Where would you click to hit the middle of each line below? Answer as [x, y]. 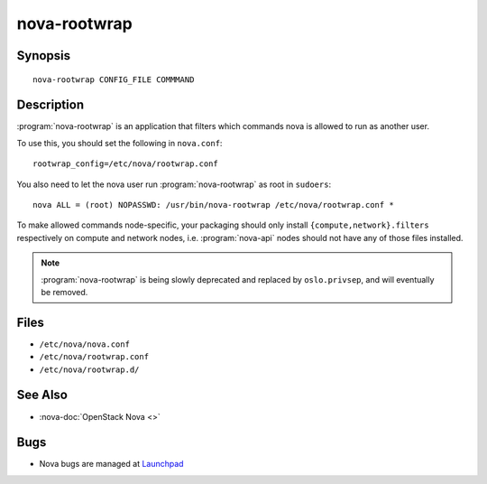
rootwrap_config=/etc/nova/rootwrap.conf [125, 164]
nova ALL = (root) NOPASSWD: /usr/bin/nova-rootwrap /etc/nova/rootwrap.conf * [213, 205]
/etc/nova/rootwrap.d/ [89, 369]
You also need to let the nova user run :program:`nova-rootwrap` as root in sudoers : [174, 184]
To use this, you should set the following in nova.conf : [119, 143]
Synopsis [44, 56]
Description [51, 105]
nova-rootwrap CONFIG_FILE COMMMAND [114, 79]
